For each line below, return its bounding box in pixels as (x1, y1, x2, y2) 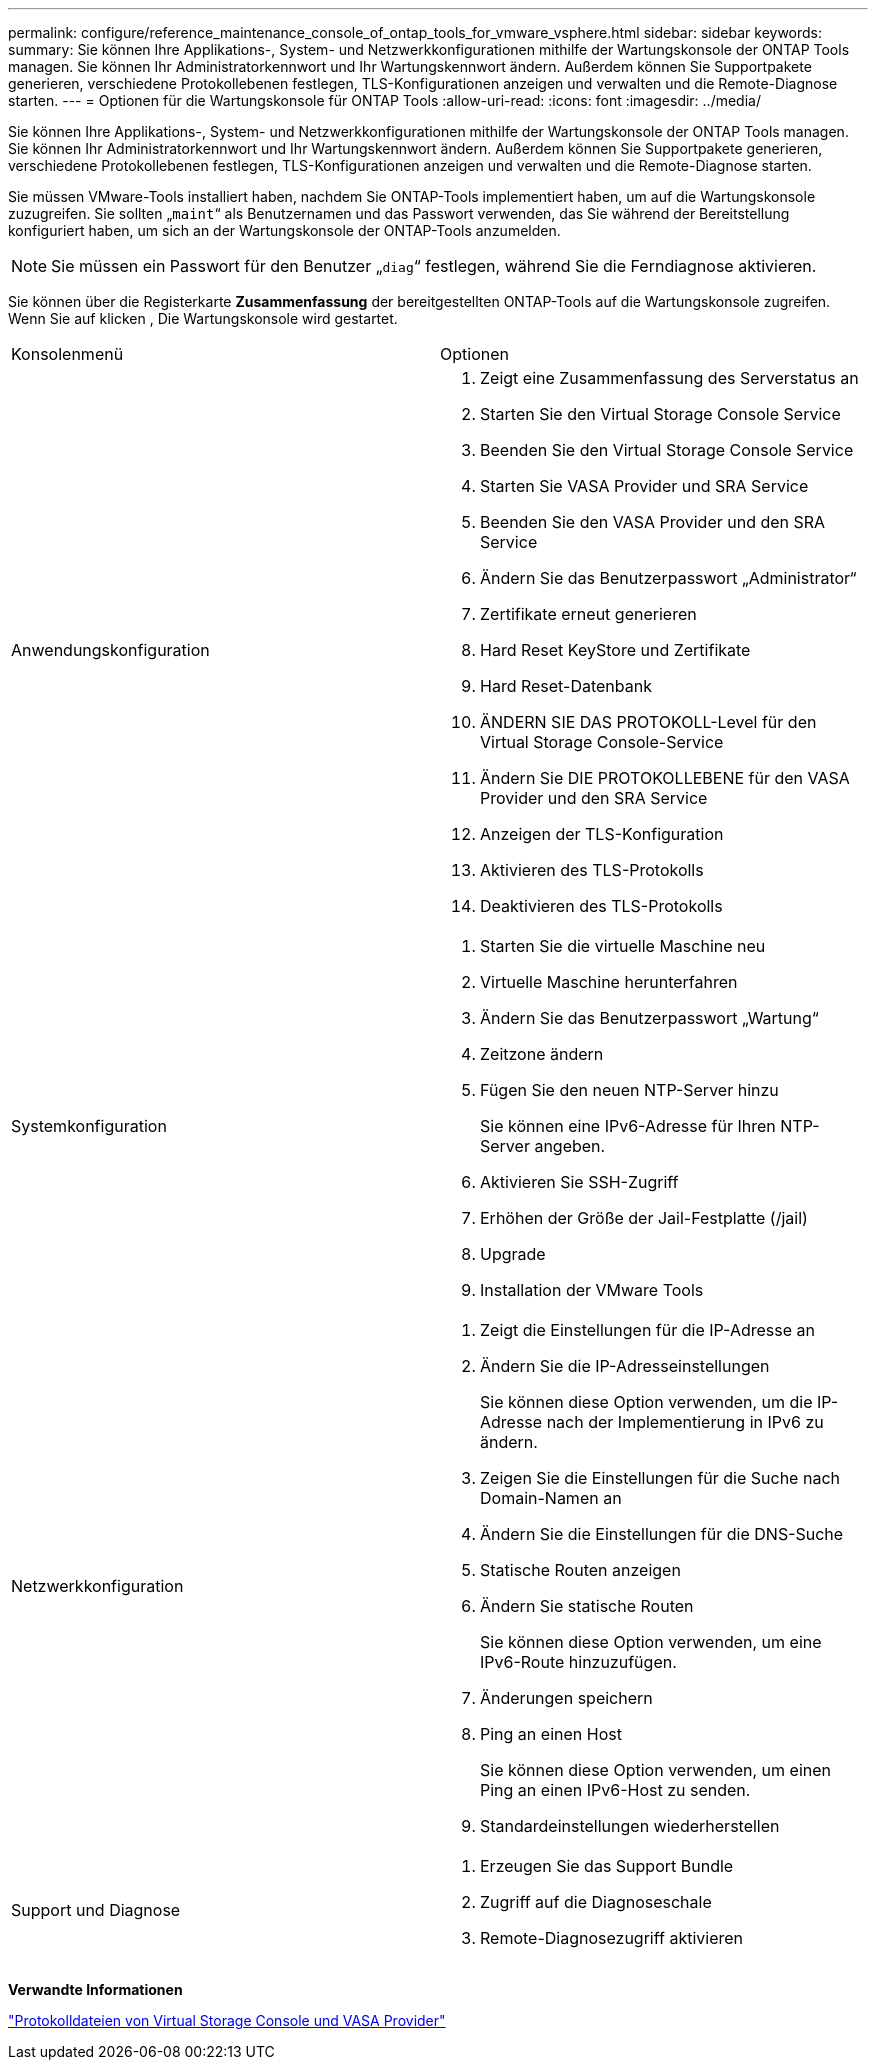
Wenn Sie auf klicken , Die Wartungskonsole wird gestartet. (8, 310, 398, 327)
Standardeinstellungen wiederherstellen (480, 1816, 780, 1836)
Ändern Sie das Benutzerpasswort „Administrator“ (480, 568, 857, 588)
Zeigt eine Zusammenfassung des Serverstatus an (480, 368, 859, 388)
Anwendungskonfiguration (11, 640, 210, 660)
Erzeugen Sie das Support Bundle (480, 1856, 734, 1876)
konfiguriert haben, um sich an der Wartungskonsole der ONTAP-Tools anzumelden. (8, 222, 561, 239)
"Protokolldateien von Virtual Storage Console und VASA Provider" (8, 2012, 446, 2029)
